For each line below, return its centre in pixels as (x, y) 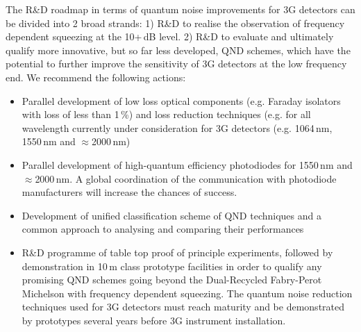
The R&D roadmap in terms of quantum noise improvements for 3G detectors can (180, 9)
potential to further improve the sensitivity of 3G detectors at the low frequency (176, 64)
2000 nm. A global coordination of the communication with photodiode (186, 178)
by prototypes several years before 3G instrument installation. (154, 320)
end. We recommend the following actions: (96, 77)
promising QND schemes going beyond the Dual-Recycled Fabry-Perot (172, 280)
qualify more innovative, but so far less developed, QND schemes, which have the (178, 50)
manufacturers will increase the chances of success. (129, 192)
